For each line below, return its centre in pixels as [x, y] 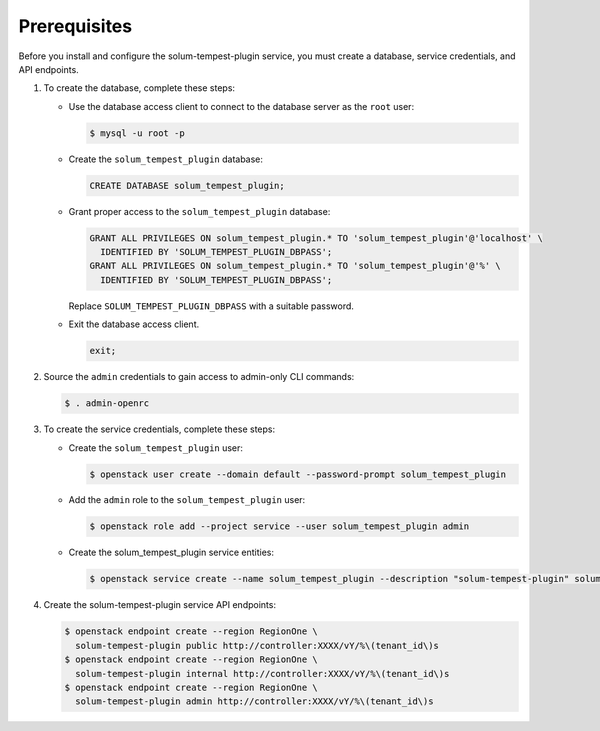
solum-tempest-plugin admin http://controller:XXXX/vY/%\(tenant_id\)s [254, 701]
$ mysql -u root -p [137, 133]
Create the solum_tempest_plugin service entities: [171, 552]
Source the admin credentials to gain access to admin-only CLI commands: [199, 377]
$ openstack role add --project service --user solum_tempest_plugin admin [279, 526]
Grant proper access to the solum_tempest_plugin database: [199, 211]
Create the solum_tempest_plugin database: [166, 159]
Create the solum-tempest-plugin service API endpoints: [160, 605]
